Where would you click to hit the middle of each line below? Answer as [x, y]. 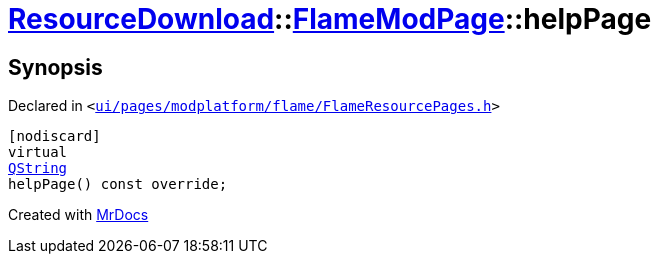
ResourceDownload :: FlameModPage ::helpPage [330, 19]
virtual [38, 152]
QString [38, 168]
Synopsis [55, 67]
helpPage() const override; [118, 184]
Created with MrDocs [78, 215]
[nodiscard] [54, 136]
